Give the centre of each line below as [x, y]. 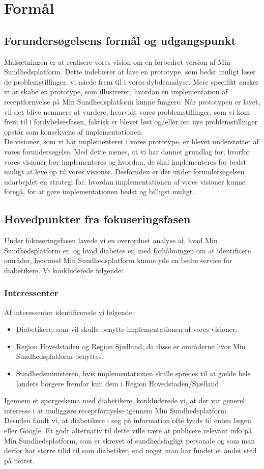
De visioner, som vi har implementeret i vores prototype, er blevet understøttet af [131, 141]
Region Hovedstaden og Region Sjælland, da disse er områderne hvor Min [131, 346]
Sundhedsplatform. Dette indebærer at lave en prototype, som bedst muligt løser [130, 72]
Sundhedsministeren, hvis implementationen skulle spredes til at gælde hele [133, 373]
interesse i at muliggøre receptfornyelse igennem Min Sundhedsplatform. [116, 410]
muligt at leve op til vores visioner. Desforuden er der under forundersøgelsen [124, 172]
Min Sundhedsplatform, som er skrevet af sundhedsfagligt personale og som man [130, 440]
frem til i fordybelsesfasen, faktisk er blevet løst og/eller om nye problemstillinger [131, 122]
